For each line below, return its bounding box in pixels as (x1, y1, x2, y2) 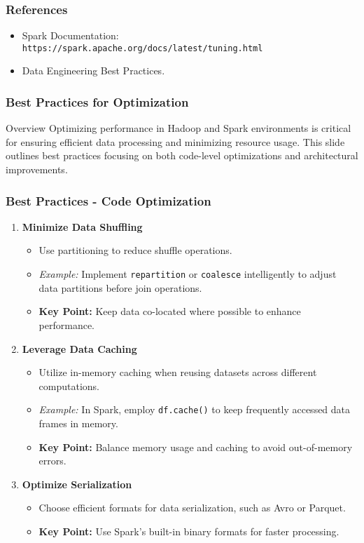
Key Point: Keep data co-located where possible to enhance (38, 304, 301, 319)
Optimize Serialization (22, 476, 132, 491)
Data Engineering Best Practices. (22, 63, 165, 78)
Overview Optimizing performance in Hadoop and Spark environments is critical (6, 121, 351, 135)
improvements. (6, 162, 68, 177)
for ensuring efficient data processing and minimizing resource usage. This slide (6, 134, 345, 149)
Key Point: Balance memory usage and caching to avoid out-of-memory (38, 439, 353, 454)
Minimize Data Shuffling (22, 219, 143, 234)
